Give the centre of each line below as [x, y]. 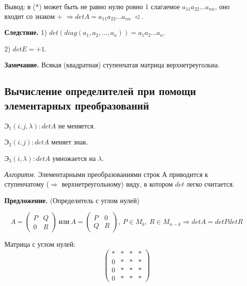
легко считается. [211, 183]
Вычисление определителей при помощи [100, 91]
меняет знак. [70, 142]
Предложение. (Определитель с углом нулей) [72, 200]
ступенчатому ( [27, 183]
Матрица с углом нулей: [40, 244]
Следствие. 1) [26, 32]
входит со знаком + [33, 16]
